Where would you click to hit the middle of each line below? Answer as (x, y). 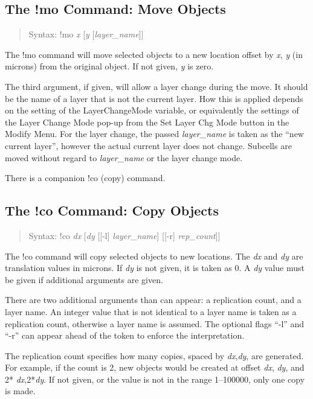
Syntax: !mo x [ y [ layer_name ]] (86, 34)
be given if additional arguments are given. (84, 279)
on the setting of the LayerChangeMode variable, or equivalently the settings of (152, 110)
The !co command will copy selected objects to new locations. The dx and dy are (154, 256)
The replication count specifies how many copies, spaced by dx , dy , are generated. (154, 355)
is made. (20, 391)
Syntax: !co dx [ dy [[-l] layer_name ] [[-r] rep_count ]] (124, 235)
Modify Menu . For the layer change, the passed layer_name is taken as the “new (154, 134)
